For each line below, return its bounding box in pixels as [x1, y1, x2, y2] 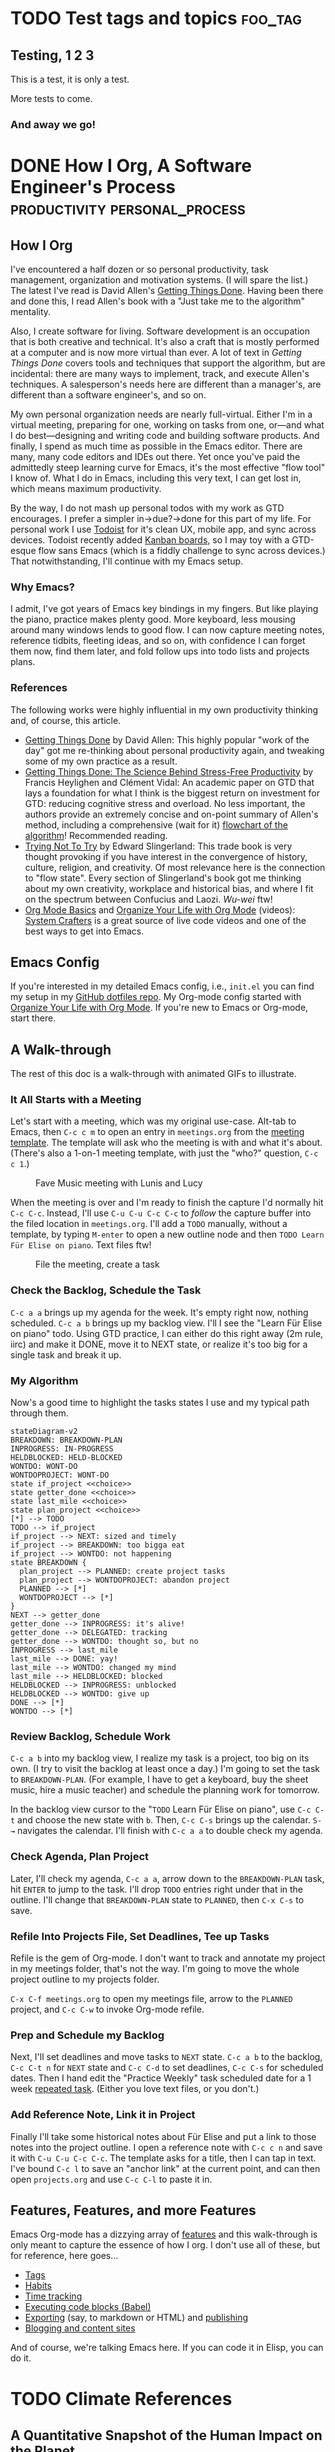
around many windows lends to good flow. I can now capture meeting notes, [10, 624, 325, 636]
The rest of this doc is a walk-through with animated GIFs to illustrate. [10, 1068, 297, 1080]
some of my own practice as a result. [24, 755, 178, 767]
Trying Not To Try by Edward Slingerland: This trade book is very [24, 840, 293, 852]
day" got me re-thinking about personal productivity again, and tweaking [24, 744, 325, 756]
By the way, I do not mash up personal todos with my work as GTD [10, 502, 285, 514]
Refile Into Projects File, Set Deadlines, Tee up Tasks [10, 1929, 270, 1943]
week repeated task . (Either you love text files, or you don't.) [10, 2083, 260, 2095]
